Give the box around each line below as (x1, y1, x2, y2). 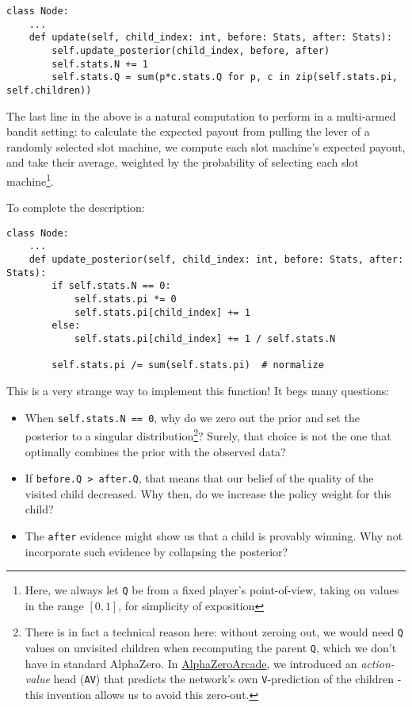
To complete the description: (6, 199, 145, 216)
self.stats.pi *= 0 (74, 294, 177, 305)
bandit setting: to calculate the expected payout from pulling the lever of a (6, 123, 370, 140)
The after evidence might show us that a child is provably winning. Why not (25, 527, 403, 544)
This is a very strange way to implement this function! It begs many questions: (6, 382, 390, 399)
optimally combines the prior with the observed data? (25, 443, 286, 459)
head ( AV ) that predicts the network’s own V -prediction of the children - (53, 670, 402, 687)
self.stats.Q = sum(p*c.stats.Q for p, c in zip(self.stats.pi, (51, 71, 398, 83)
